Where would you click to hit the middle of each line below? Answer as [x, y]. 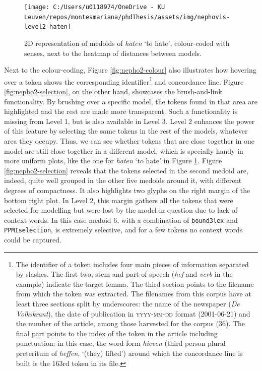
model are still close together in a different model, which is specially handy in [124, 150]
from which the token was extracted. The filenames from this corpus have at [134, 294]
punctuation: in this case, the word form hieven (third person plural [121, 343]
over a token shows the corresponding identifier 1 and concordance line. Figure [124, 81]
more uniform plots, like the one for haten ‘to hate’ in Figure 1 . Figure [113, 161]
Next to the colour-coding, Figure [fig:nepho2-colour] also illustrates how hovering [130, 70]
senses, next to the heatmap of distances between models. [113, 53]
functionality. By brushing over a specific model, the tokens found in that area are [131, 101]
